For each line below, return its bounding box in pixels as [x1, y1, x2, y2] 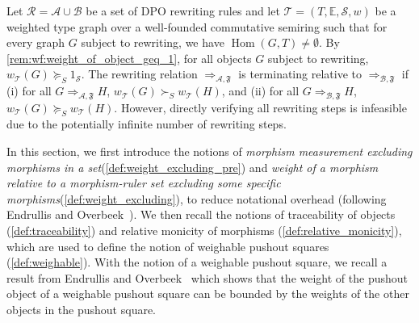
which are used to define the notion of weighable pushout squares [6, 237, 329, 254]
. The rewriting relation [81, 65, 198, 82]
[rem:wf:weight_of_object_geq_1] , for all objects [6, 49, 252, 66]
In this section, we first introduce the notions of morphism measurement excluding [6, 143, 413, 160]
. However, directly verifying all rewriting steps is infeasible [114, 99, 407, 115]
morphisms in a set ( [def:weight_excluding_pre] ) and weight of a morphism [6, 158, 379, 175]
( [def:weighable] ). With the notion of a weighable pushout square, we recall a [6, 254, 388, 271]
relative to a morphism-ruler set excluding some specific [6, 174, 281, 191]
